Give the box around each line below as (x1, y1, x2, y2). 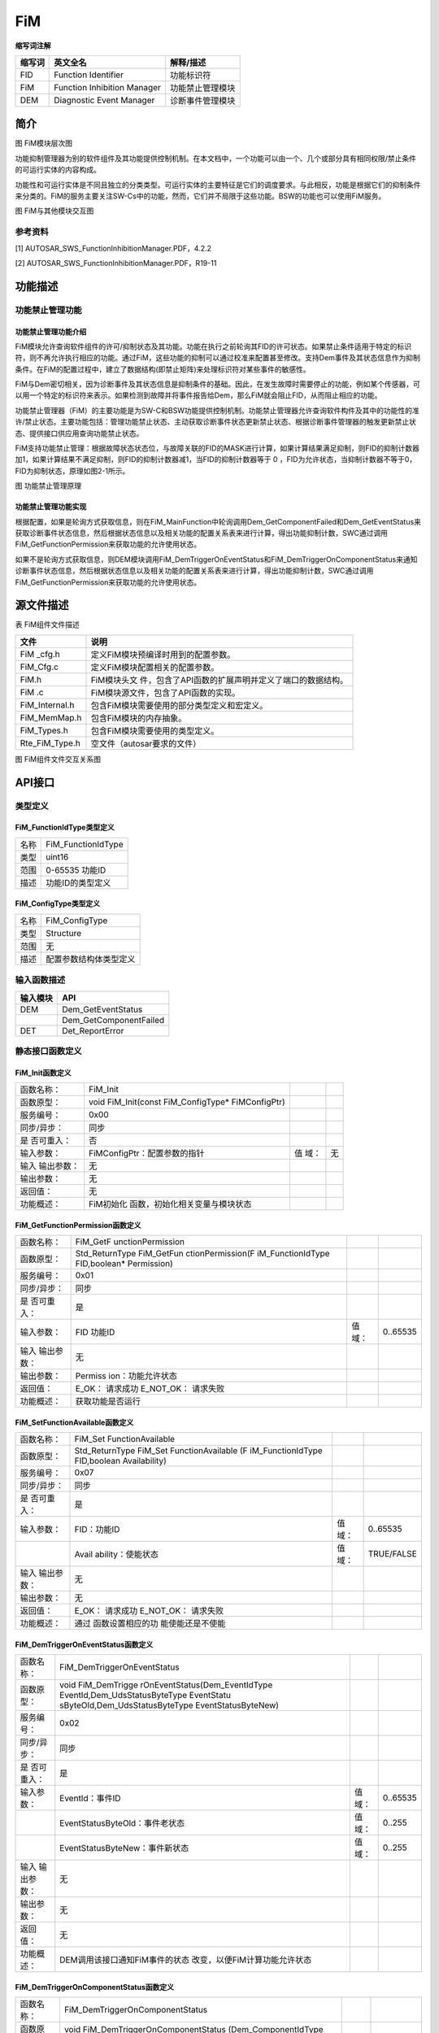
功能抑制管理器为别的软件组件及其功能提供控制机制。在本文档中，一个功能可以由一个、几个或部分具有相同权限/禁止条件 (15, 153, 417, 163)
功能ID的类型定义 (46, 877, 111, 888)
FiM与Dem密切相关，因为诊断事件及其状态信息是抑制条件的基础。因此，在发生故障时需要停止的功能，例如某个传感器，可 (15, 379, 420, 390)
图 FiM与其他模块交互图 (15, 206, 94, 215)
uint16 (46, 851, 69, 862)
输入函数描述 (15, 974, 66, 986)
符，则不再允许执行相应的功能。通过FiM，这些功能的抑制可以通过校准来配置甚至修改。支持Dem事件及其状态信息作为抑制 (15, 353, 420, 363)
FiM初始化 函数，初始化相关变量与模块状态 (88, 1199, 252, 1210)
